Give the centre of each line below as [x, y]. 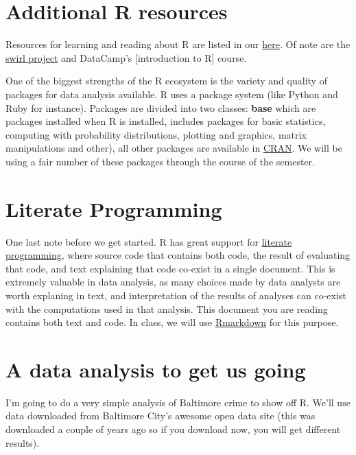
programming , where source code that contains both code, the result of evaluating [178, 255]
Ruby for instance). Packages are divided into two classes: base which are [161, 107]
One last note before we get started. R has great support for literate [149, 241]
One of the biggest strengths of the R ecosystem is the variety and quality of [166, 81]
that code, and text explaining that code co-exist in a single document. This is [170, 268]
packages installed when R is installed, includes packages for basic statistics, [166, 121]
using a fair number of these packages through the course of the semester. [160, 161]
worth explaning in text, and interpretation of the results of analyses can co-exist [176, 295]
